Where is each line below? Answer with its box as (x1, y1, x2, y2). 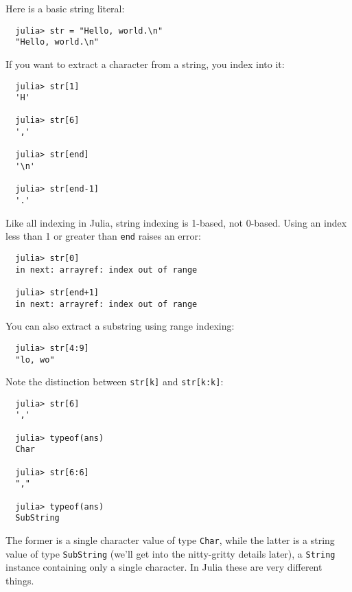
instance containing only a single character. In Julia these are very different (5, 560, 322, 574)
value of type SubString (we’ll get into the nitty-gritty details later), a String (5, 546, 336, 560)
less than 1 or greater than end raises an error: (5, 229, 201, 243)
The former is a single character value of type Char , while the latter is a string (5, 533, 335, 547)
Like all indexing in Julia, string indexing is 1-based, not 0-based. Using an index (5, 215, 347, 229)
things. (5, 573, 34, 587)
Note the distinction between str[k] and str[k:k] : (5, 374, 224, 389)
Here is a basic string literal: (5, 1, 125, 15)
